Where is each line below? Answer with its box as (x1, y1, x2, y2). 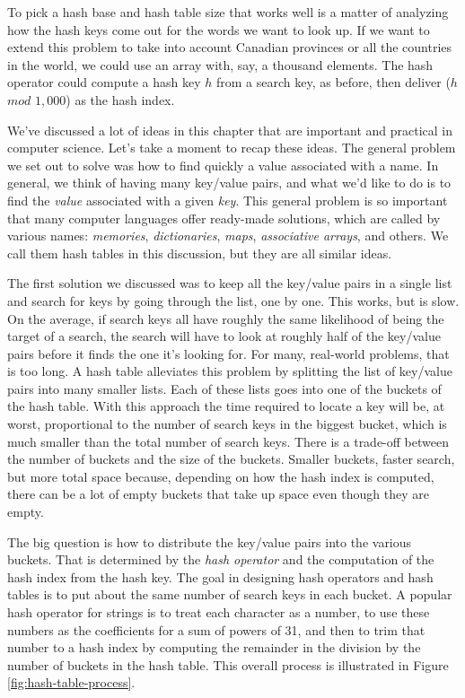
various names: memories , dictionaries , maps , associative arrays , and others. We (7, 226, 449, 245)
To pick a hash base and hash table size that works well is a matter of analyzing (7, 3, 449, 21)
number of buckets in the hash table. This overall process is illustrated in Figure (7, 655, 449, 674)
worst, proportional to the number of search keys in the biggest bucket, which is (7, 414, 447, 433)
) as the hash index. (66, 90, 175, 109)
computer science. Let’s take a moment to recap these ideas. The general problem (7, 138, 456, 157)
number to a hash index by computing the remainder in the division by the (7, 638, 421, 657)
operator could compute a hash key (7, 73, 201, 92)
